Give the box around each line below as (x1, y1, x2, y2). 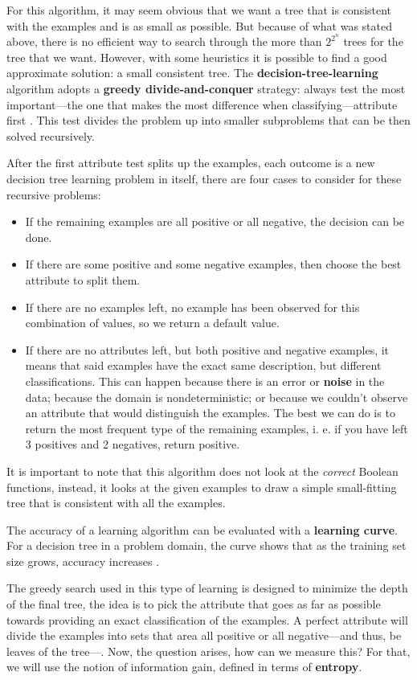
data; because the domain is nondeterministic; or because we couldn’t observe (25, 388, 408, 405)
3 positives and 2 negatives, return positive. (25, 436, 240, 453)
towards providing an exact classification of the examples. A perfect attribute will (6, 611, 408, 628)
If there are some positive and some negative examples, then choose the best (25, 256, 402, 272)
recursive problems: (6, 186, 101, 203)
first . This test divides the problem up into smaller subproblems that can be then (6, 112, 411, 129)
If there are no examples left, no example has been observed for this (25, 298, 360, 315)
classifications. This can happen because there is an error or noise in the (25, 372, 385, 389)
